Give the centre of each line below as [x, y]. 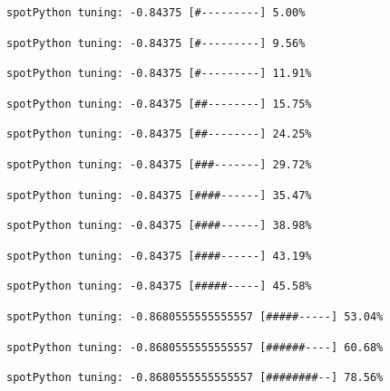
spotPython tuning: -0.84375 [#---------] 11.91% [159, 74]
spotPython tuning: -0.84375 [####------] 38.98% [159, 226]
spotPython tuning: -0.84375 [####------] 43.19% [159, 256]
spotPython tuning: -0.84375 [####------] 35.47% [159, 195]
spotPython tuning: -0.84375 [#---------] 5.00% [156, 13]
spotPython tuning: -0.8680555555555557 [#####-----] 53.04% [195, 316]
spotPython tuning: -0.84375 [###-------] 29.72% [159, 164]
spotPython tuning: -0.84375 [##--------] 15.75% [159, 104]
